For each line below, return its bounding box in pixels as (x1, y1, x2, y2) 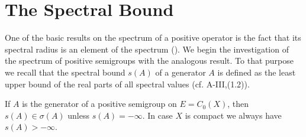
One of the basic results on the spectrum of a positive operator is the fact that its (5, 31, 301, 44)
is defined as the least (217, 66, 296, 78)
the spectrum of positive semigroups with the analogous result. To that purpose (5, 54, 294, 67)
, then (227, 97, 249, 110)
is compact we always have (185, 109, 282, 121)
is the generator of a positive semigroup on (22, 97, 177, 110)
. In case (142, 109, 173, 121)
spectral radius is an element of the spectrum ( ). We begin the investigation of (5, 43, 289, 55)
